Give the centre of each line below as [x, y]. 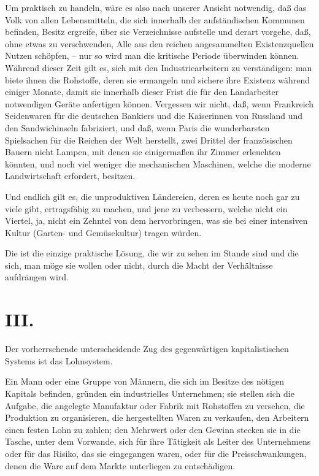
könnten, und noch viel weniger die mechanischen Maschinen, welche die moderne [158, 163]
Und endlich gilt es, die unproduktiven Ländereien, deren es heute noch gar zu [152, 196]
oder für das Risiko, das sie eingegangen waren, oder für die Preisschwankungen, [156, 453]
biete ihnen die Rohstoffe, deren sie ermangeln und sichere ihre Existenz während [158, 79]
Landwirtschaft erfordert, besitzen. [70, 176]
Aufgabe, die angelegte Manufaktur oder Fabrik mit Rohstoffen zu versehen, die [155, 405]
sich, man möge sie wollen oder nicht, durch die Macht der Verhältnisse [139, 265]
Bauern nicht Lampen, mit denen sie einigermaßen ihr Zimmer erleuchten [143, 152]
